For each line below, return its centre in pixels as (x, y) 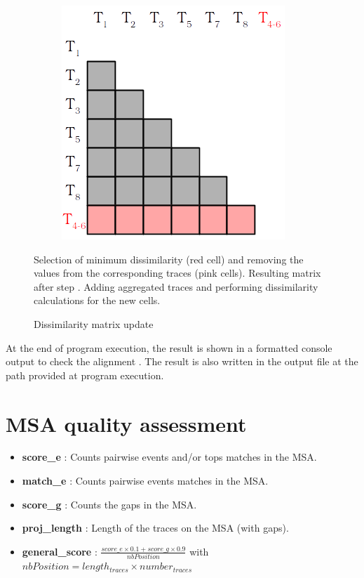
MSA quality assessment (126, 423)
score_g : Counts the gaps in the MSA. (109, 504)
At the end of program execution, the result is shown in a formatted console (169, 347)
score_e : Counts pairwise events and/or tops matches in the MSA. (169, 457)
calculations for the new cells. (97, 300)
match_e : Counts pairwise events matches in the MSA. (145, 481)
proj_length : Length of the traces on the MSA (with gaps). (155, 528)
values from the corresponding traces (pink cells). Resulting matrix (177, 273)
